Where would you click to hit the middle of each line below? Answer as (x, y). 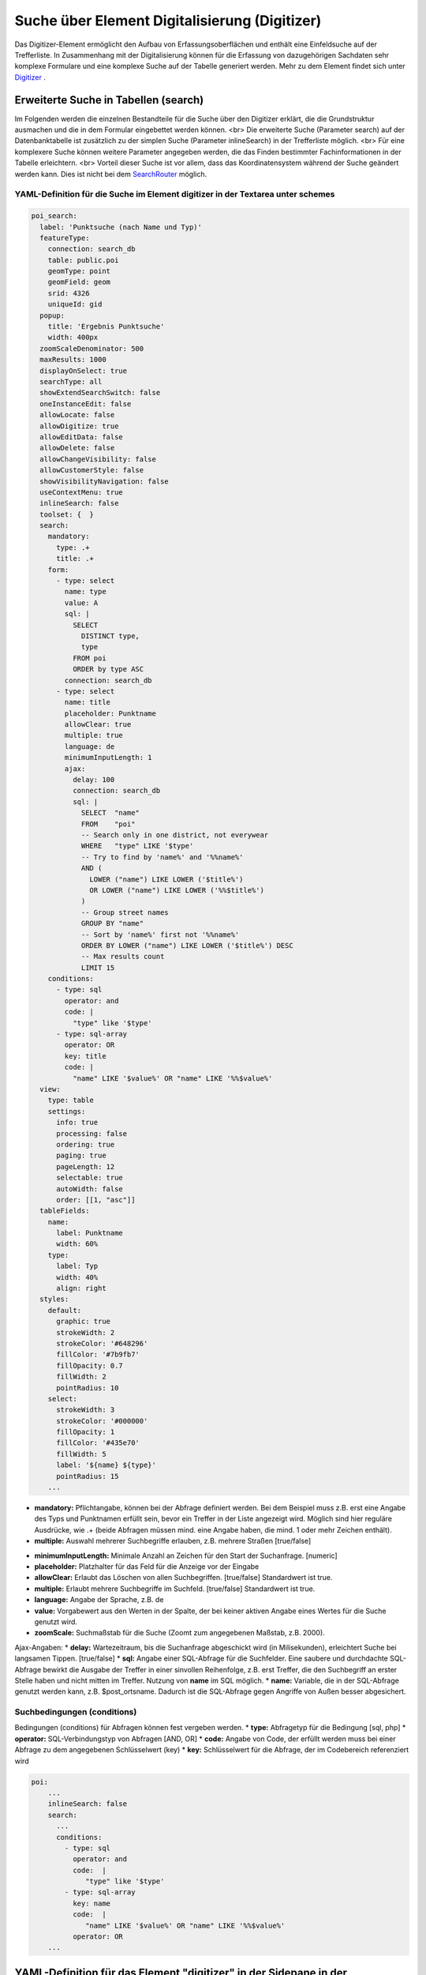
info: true (77, 1123)
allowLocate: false (77, 415)
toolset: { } (67, 514)
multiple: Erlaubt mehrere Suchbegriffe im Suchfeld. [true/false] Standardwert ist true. (175, 1589)
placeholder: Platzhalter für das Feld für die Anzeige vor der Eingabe (147, 1566)
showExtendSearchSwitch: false (100, 393)
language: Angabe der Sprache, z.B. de (99, 1600)
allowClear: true (98, 724)
